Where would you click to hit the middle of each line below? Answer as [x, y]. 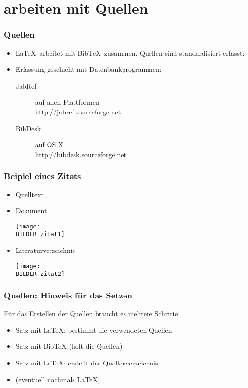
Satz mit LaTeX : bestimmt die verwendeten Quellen [94, 330]
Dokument [31, 211]
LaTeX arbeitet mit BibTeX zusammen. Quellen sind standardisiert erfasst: [130, 53]
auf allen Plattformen [67, 102]
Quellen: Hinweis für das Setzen [68, 295]
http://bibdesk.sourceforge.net [81, 154]
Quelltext [29, 194]
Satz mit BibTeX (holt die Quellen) [69, 346]
